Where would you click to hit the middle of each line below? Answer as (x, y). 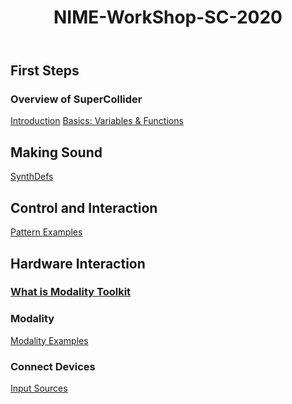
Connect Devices (53, 366)
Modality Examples (49, 340)
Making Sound (56, 152)
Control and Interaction (84, 207)
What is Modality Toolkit (71, 292)
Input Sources (39, 388)
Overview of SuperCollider (76, 99)
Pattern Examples (46, 232)
